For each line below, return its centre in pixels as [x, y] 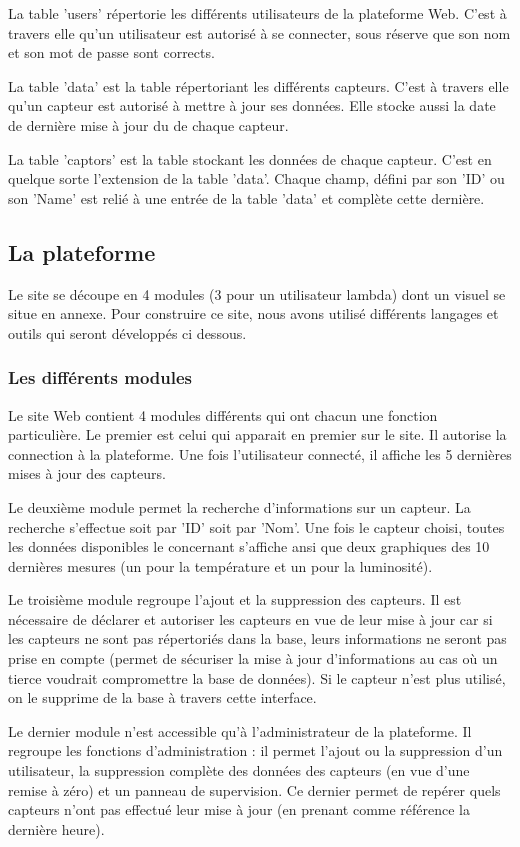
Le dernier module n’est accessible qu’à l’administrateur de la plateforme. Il [240, 730]
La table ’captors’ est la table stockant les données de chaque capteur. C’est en [250, 158]
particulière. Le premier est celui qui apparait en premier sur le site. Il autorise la [257, 434]
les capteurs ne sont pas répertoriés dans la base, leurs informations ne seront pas [257, 638]
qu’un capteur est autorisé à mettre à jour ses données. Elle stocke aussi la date [252, 105]
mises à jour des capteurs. [87, 473]
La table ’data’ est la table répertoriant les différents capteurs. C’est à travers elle [258, 85]
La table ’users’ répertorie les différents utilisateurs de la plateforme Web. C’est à [257, 13]
